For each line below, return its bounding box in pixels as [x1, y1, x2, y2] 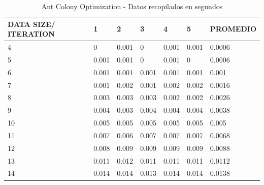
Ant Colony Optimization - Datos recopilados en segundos [41, 1, 223, 11]
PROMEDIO [210, 23, 256, 34]
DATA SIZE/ [8, 18, 55, 29]
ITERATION [8, 28, 55, 39]
